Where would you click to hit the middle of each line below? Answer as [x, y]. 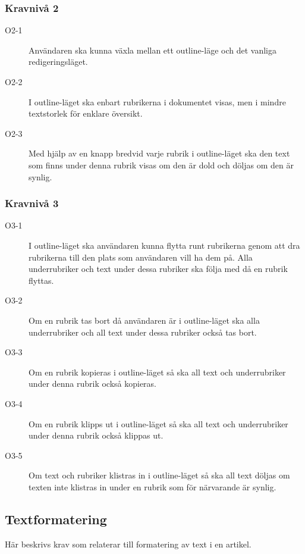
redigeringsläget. [58, 62]
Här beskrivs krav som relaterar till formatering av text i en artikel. [128, 544]
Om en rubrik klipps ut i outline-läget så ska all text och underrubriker [158, 423]
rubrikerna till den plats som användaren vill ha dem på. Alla [141, 257]
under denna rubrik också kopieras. [93, 384]
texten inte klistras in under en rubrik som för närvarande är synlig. [152, 486]
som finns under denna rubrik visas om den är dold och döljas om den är [161, 165]
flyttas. [41, 280]
